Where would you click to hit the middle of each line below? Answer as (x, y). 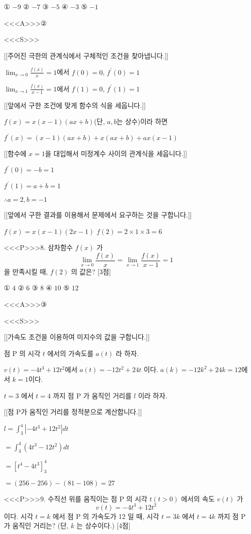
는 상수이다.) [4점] (103, 525)
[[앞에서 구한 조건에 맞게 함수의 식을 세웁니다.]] (75, 105)
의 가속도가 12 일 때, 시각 (121, 516)
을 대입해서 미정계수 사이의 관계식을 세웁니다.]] (116, 153)
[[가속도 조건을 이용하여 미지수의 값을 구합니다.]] (77, 337)
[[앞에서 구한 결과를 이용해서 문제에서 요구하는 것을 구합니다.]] (98, 214)
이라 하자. (153, 395)
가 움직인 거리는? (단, (36, 525)
